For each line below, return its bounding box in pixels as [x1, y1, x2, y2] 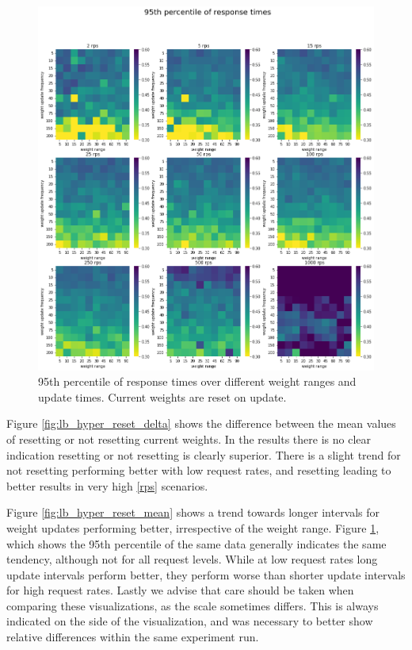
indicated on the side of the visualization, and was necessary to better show [6, 613, 373, 629]
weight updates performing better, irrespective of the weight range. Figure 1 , [6, 519, 380, 536]
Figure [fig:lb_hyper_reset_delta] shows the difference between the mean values [6, 415, 396, 432]
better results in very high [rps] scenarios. [6, 477, 208, 494]
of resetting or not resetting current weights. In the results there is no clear [6, 430, 372, 447]
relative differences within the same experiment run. [6, 629, 259, 645]
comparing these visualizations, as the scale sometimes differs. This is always [6, 597, 379, 613]
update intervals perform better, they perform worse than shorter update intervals [6, 566, 406, 583]
